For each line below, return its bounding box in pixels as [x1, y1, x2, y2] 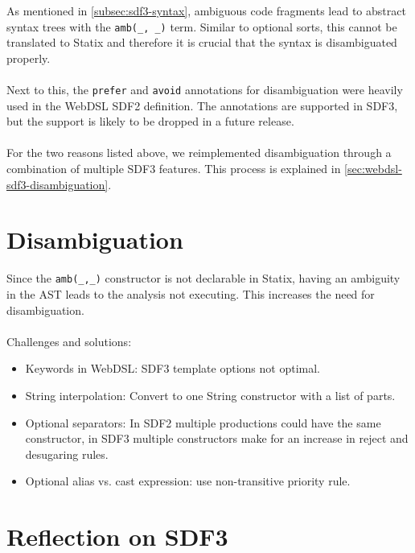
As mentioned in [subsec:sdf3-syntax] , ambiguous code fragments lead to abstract [6, 2, 406, 19]
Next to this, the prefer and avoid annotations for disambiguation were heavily [6, 81, 403, 98]
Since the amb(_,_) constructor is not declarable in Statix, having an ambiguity [6, 270, 401, 287]
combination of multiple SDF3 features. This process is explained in [6, 160, 341, 177]
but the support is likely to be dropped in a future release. [6, 113, 294, 130]
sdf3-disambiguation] [6, 175, 109, 192]
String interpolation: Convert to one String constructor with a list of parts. [25, 387, 396, 403]
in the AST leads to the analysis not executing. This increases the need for [6, 286, 375, 303]
